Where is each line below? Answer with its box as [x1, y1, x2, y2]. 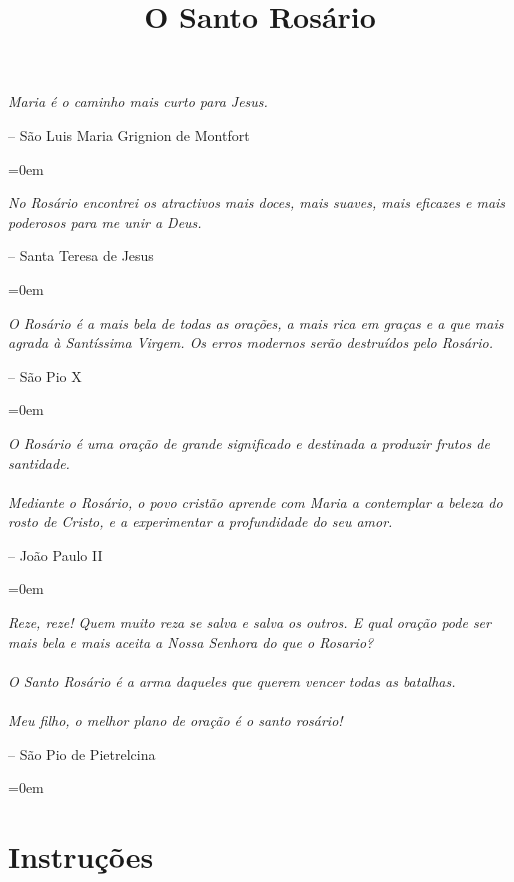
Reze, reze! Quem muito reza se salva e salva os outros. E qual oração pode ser [8, 612, 491, 633]
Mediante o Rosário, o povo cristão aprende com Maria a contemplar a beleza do [8, 491, 503, 512]
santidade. [8, 452, 70, 473]
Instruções [8, 836, 154, 876]
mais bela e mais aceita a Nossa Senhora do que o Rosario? [8, 631, 374, 652]
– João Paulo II [8, 544, 103, 565]
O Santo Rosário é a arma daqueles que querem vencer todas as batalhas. [8, 670, 456, 691]
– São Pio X [8, 365, 82, 386]
